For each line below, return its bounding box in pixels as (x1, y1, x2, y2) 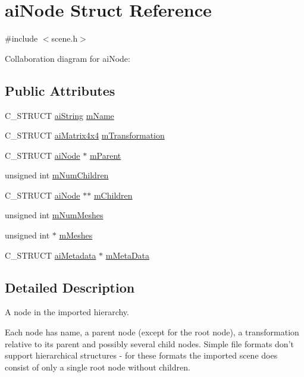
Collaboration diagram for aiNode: (5, 52, 130, 64)
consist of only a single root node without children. (5, 360, 190, 373)
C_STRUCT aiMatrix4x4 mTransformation (5, 129, 165, 142)
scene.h (51, 32, 78, 45)
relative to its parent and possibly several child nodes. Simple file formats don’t (5, 337, 294, 350)
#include (5, 32, 38, 45)
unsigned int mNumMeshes (5, 209, 104, 221)
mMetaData (105, 249, 150, 261)
